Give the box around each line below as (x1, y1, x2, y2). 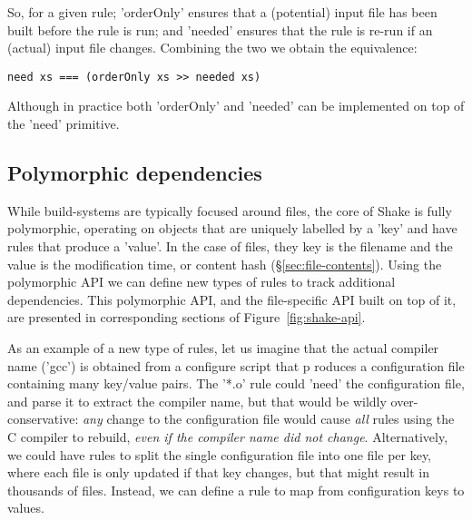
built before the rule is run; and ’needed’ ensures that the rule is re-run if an (7, 20, 433, 39)
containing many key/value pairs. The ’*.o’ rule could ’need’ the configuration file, (7, 374, 465, 393)
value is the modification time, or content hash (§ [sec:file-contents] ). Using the (7, 254, 442, 273)
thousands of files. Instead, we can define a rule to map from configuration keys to (7, 480, 465, 499)
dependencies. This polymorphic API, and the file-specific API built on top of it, (7, 289, 457, 309)
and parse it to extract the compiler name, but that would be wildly (7, 391, 387, 410)
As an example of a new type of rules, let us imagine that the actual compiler (7, 338, 439, 357)
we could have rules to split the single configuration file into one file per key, (7, 445, 432, 464)
